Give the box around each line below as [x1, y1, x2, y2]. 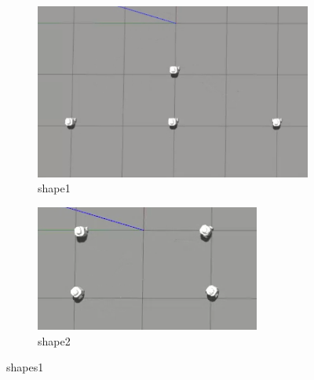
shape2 [38, 332, 71, 349]
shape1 [38, 180, 71, 196]
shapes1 [6, 359, 44, 375]
